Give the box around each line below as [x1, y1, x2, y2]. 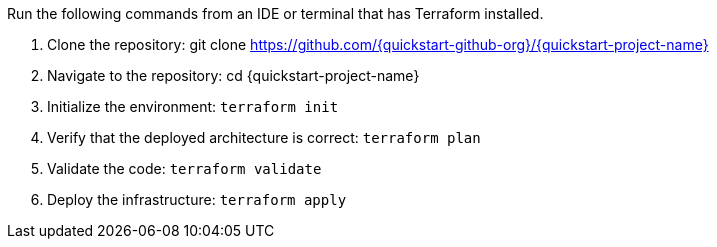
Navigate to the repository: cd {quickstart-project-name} [47, 67, 420, 84]
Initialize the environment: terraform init [47, 98, 339, 115]
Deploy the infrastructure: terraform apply [47, 191, 347, 208]
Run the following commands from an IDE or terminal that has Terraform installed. [7, 5, 544, 22]
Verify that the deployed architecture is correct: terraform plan [47, 129, 481, 146]
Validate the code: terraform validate [47, 160, 322, 177]
